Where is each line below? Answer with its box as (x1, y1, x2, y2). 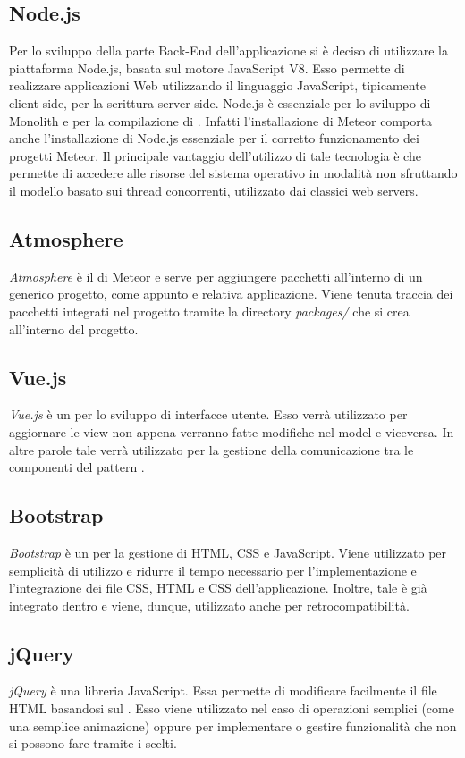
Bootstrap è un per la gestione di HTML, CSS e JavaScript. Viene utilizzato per (9, 543, 447, 561)
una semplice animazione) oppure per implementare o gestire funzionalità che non (9, 716, 457, 735)
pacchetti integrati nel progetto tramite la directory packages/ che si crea (9, 301, 410, 320)
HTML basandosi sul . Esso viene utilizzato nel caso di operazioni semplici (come (9, 699, 454, 718)
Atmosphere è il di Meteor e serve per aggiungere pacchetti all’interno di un (9, 266, 423, 285)
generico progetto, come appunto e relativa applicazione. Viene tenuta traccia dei (9, 284, 453, 303)
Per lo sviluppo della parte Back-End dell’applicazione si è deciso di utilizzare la (9, 41, 448, 60)
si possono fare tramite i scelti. (9, 734, 177, 753)
